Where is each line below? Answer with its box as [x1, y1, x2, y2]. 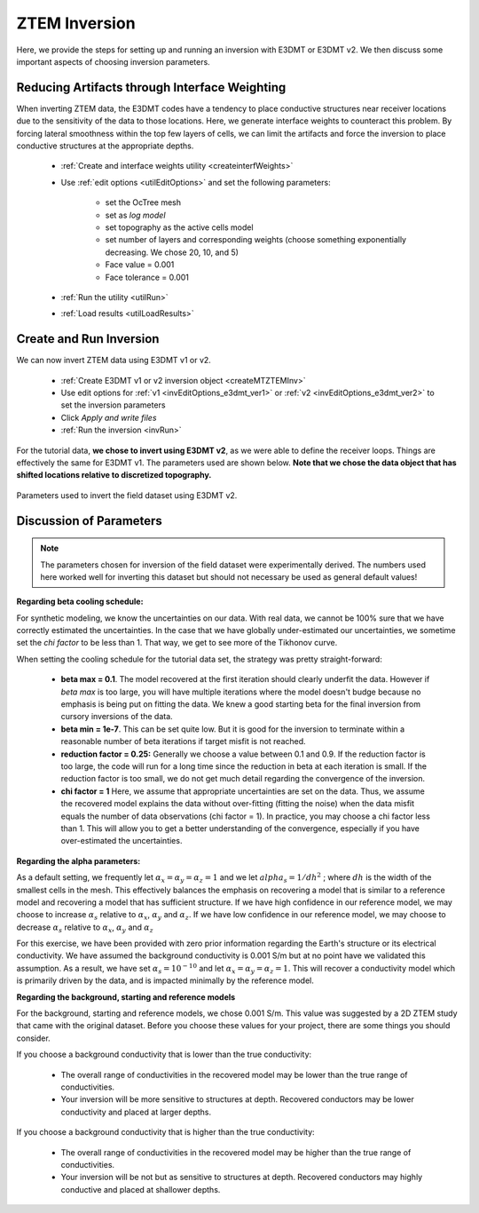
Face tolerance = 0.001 [105, 272, 190, 282]
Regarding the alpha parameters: [16, 855, 141, 866]
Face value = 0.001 [105, 259, 175, 270]
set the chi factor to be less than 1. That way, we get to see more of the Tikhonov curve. [16, 638, 338, 648]
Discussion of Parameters [16, 513, 163, 528]
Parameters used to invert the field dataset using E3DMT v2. [16, 489, 238, 501]
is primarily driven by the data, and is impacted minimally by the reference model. [16, 975, 314, 986]
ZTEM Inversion [16, 13, 137, 33]
